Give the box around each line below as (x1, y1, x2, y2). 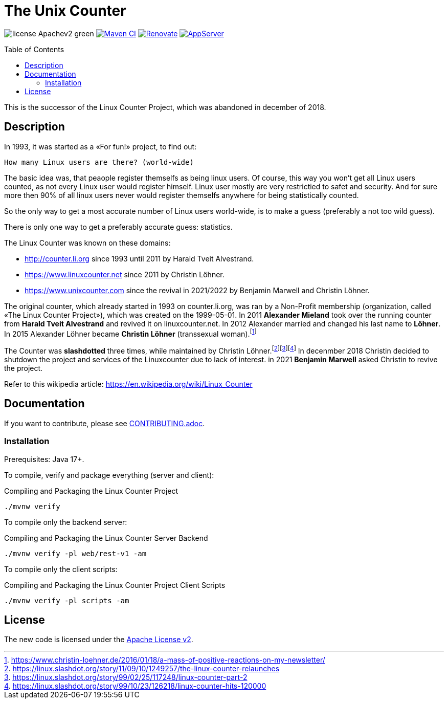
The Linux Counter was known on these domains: (4, 238, 171, 247)
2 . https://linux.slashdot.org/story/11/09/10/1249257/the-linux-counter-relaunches (4, 664, 280, 673)
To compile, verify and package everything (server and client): (4, 470, 214, 479)
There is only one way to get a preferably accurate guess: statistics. (4, 222, 233, 231)
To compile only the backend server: (4, 517, 127, 526)
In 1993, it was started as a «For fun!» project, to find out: (4, 142, 197, 151)
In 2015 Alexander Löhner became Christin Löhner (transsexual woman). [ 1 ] (4, 327, 257, 338)
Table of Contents (4, 45, 64, 54)
